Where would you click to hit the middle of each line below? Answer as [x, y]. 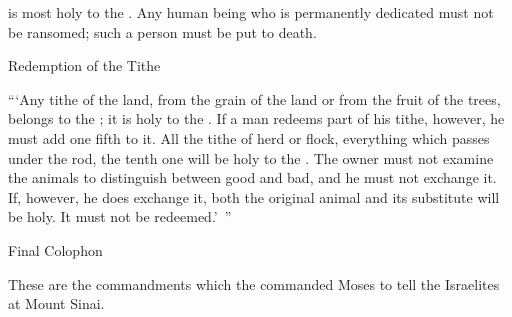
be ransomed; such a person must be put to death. [162, 31]
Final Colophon [55, 249]
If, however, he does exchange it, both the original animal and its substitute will [254, 196]
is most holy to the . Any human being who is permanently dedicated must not [251, 12]
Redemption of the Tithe [84, 65]
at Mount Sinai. [56, 303]
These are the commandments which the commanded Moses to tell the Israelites [254, 283]
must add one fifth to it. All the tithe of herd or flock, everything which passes [249, 137]
